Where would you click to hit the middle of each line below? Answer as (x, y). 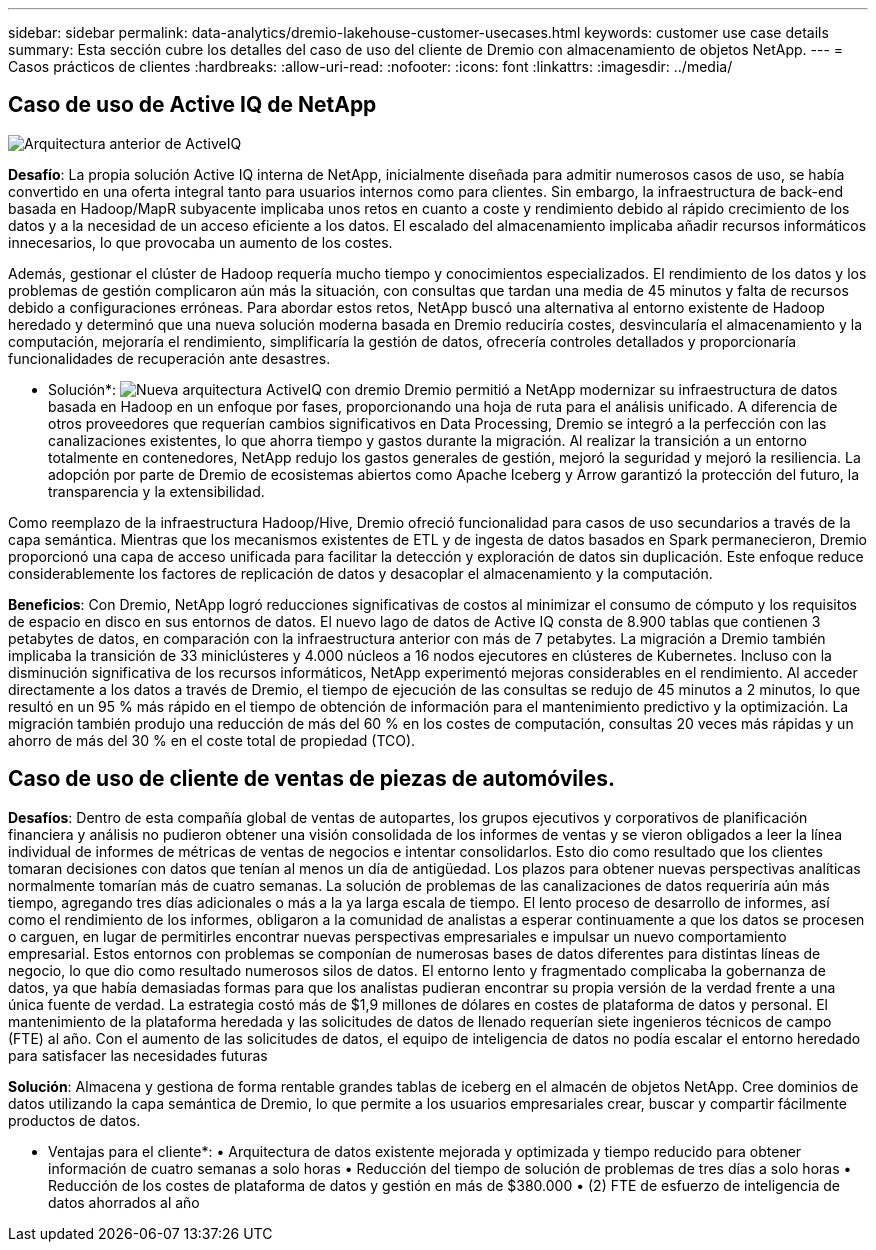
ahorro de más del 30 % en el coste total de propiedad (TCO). (212, 740)
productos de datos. (74, 1120)
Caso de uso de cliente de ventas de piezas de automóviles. (311, 779)
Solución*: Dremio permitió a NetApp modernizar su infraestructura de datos (443, 389)
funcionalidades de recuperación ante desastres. (169, 358)
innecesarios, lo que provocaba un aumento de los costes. (200, 242)
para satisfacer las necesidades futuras (138, 1055)
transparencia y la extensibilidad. (156, 491)
